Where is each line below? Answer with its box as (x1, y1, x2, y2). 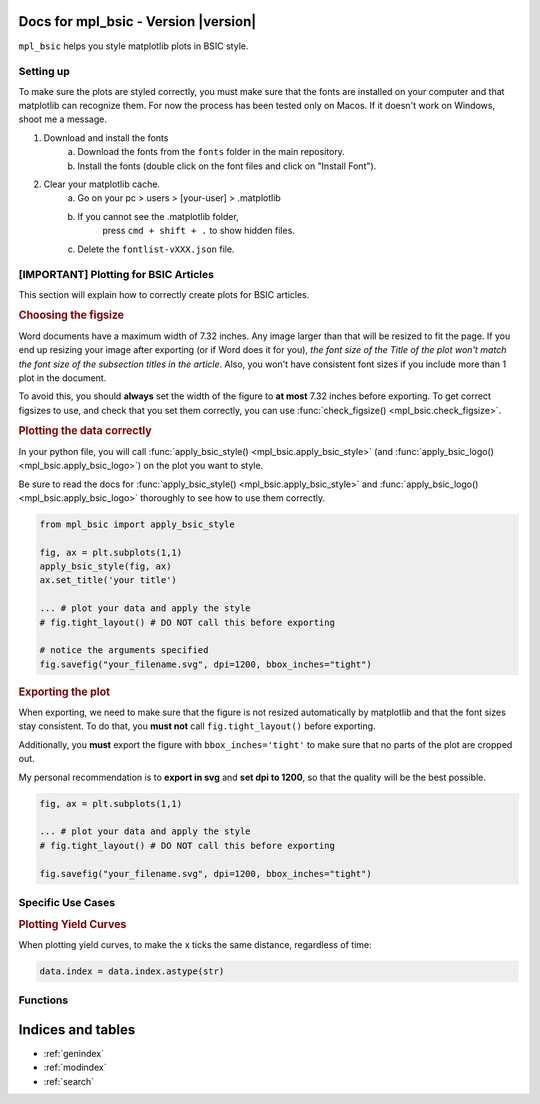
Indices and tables (18, 1021, 136, 1038)
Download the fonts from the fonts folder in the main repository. (77, 146, 345, 158)
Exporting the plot (18, 685, 110, 699)
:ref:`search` (43, 1075, 95, 1087)
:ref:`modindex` (43, 1061, 107, 1074)
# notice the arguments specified (39, 645, 209, 656)
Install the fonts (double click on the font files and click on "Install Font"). (77, 160, 377, 172)
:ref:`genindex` (43, 1047, 105, 1059)
